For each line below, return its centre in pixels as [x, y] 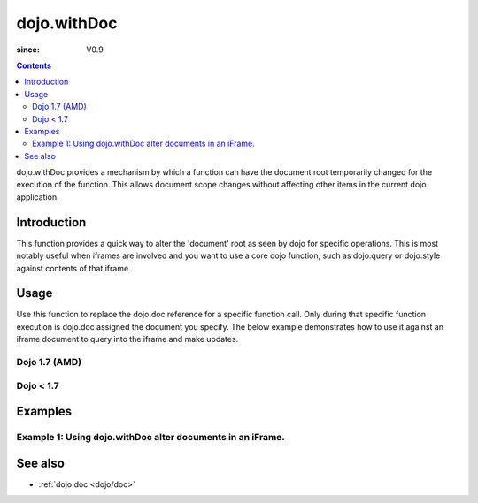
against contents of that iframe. [74, 268]
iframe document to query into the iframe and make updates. [127, 339]
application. [38, 197]
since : [28, 50]
